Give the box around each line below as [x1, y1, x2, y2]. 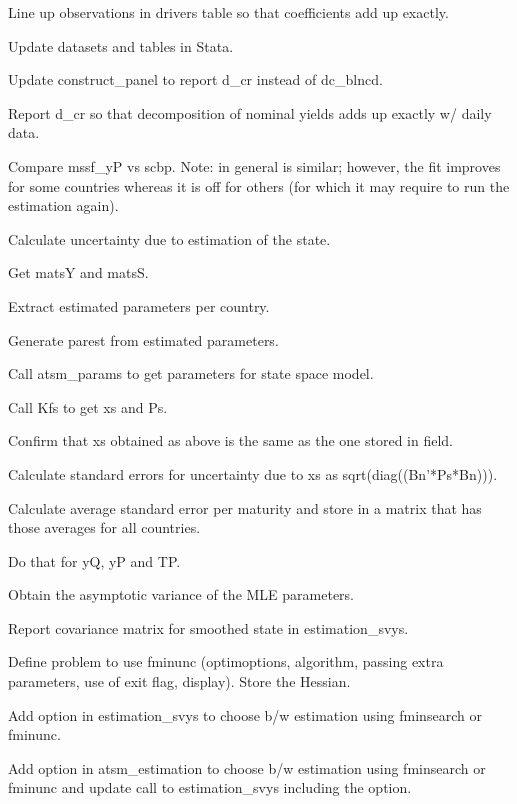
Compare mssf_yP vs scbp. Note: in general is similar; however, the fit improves [8, 155, 501, 176]
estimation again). [8, 195, 119, 216]
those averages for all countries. [8, 517, 201, 538]
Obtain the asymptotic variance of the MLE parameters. [8, 584, 354, 605]
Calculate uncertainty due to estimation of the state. [8, 228, 331, 249]
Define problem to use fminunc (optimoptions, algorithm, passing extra [8, 651, 444, 672]
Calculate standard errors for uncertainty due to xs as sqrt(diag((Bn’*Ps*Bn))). [8, 463, 498, 484]
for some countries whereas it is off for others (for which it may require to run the [8, 175, 510, 196]
